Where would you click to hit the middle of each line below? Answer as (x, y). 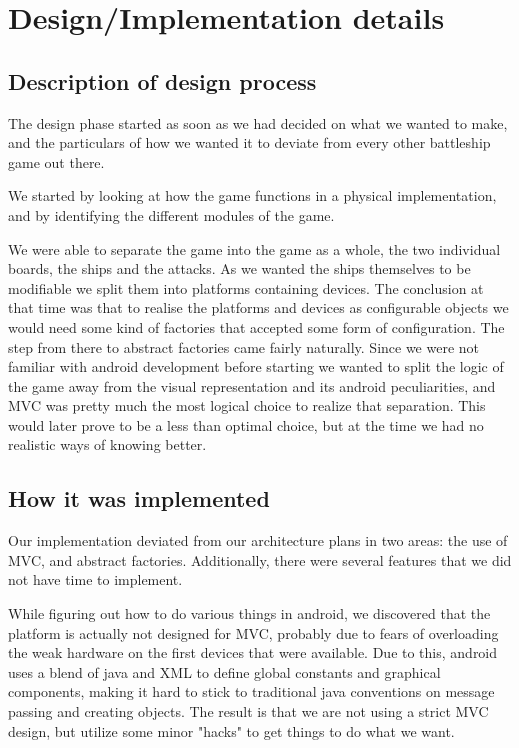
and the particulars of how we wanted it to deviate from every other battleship (249, 142)
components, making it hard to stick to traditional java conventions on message (251, 691)
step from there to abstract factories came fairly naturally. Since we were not (244, 346)
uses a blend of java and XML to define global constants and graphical (224, 671)
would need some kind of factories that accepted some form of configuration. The (256, 326)
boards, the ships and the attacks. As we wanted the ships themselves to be (239, 268)
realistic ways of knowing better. (107, 444)
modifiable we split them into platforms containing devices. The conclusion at (246, 287)
